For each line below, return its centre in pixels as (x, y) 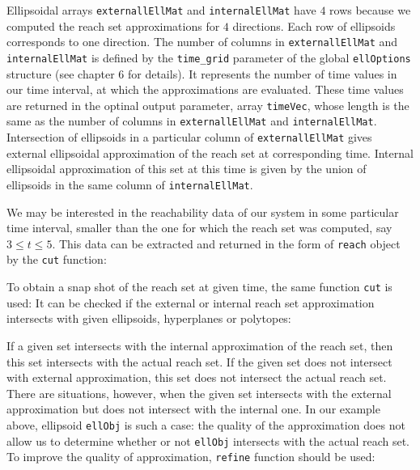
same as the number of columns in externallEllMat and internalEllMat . (192, 121)
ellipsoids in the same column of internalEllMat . (130, 184)
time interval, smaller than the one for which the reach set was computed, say (199, 228)
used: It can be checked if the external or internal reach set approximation (191, 302)
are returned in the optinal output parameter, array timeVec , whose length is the (208, 105)
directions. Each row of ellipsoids (314, 25)
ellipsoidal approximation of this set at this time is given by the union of (187, 169)
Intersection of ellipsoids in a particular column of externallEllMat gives (189, 137)
